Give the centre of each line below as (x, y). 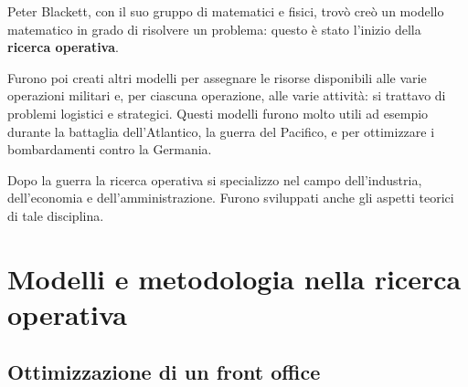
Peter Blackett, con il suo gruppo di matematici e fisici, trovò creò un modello (226, 11)
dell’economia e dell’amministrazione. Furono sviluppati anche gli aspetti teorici (231, 198)
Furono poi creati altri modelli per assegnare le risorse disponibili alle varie (217, 77)
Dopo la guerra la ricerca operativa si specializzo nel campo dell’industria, (215, 179)
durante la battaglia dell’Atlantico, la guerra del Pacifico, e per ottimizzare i (221, 131)
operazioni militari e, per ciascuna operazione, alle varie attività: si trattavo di (227, 95)
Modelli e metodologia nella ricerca (234, 278)
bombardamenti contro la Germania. (110, 149)
